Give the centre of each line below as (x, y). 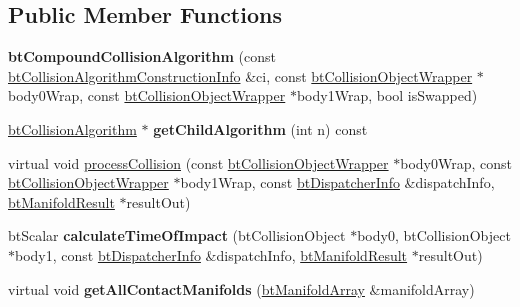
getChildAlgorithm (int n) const (260, 128)
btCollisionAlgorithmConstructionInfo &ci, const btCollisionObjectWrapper (240, 75)
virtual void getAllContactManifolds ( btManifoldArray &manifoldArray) (241, 288)
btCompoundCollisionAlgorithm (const (142, 56)
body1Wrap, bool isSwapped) (387, 95)
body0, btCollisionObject (434, 235)
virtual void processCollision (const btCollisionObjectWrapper (198, 162)
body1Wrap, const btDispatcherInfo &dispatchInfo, (337, 182)
